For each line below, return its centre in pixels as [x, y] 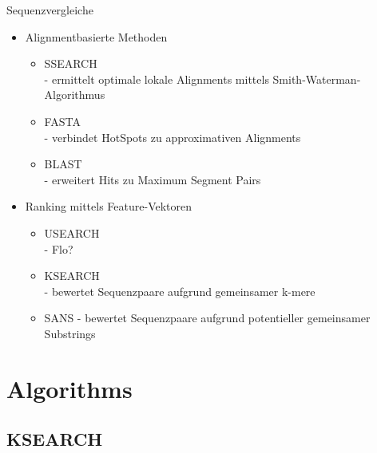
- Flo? [59, 248]
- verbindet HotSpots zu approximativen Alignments [173, 137]
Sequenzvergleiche [50, 10]
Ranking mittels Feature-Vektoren [109, 206]
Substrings [70, 333]
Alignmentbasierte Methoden [96, 36]
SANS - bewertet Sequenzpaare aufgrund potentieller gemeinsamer [207, 318]
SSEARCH [71, 63]
